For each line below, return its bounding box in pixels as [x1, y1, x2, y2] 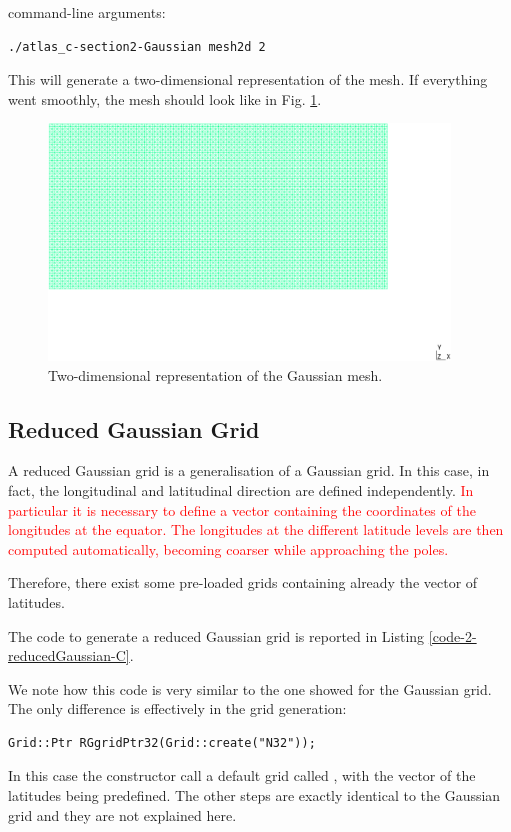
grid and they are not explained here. [8, 804, 237, 825]
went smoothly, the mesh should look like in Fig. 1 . [8, 88, 322, 109]
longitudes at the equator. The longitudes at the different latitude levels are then [8, 519, 504, 540]
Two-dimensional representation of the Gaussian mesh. [48, 364, 383, 385]
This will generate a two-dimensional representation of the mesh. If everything [8, 69, 488, 90]
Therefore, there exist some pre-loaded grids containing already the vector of [8, 572, 478, 593]
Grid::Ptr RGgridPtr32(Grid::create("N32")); [8, 735, 316, 750]
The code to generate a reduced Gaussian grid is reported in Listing [8, 625, 425, 646]
